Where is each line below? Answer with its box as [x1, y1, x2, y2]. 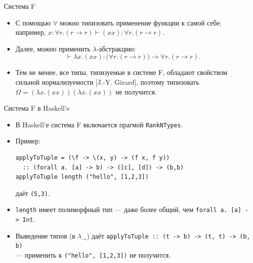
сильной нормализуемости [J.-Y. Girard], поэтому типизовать [15, 76, 199, 87]
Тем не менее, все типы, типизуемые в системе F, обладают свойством [15, 67, 228, 77]
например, [15, 27, 46, 37]
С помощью [15, 17, 51, 27]
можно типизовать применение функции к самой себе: [60, 17, 222, 27]
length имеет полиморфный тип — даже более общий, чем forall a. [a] [15, 204, 242, 215]
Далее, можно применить [15, 43, 91, 53]
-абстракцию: [96, 43, 136, 53]
